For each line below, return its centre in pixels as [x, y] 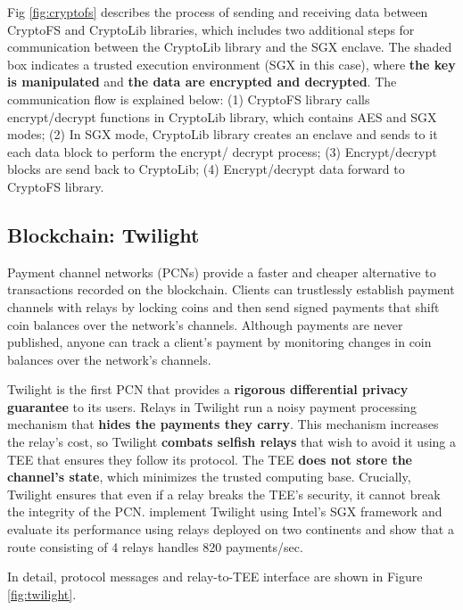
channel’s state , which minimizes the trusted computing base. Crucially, [209, 477]
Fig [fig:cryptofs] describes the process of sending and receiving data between [218, 12]
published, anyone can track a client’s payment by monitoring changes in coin [219, 342]
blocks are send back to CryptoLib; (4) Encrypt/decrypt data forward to [206, 169]
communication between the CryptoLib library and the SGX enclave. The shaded [230, 47]
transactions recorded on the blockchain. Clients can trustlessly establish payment [231, 289]
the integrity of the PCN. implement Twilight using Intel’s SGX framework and [225, 511]
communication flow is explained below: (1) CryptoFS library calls [189, 99]
